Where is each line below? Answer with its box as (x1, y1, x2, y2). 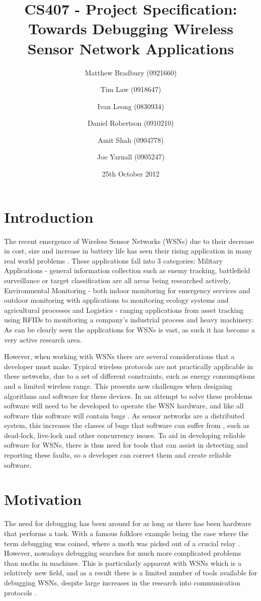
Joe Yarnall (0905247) (97, 151, 165, 162)
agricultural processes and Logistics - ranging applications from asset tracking (4, 304, 244, 315)
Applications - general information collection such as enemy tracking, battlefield (4, 265, 250, 276)
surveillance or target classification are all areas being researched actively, (4, 275, 231, 285)
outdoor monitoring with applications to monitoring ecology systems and (4, 295, 229, 305)
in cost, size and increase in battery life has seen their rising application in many (4, 245, 252, 256)
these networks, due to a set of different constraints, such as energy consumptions (4, 371, 255, 381)
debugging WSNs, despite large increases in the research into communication (4, 577, 240, 587)
